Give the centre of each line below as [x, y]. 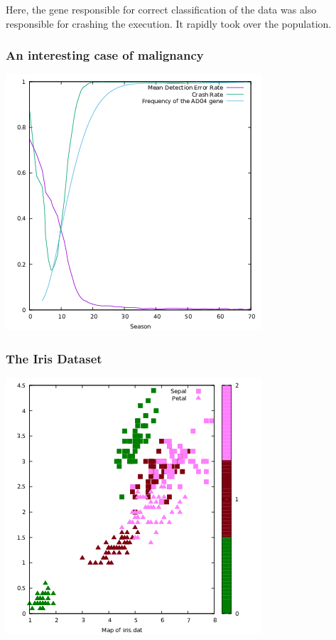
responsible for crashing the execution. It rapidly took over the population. [169, 23]
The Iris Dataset [54, 358]
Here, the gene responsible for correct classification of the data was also [161, 9]
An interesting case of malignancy [105, 55]
